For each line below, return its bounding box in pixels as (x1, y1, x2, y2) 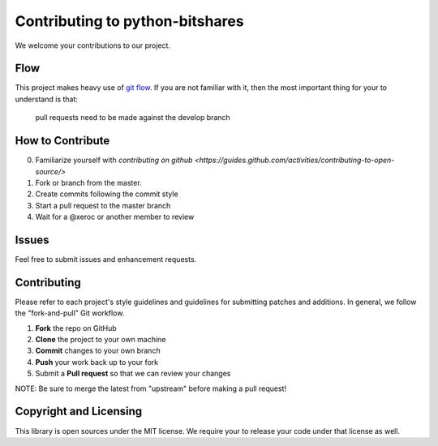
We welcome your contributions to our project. (15, 41, 170, 50)
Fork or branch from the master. (35, 178, 142, 187)
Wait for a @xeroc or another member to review (35, 212, 195, 222)
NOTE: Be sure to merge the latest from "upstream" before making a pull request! (15, 384, 287, 393)
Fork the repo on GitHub (35, 323, 117, 332)
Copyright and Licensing (15, 405, 143, 418)
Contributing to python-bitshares (15, 12, 244, 30)
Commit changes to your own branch (35, 345, 161, 356)
